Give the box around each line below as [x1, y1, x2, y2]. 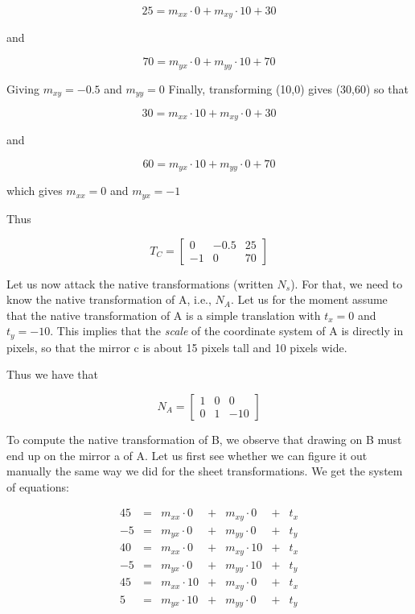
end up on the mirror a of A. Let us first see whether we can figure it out [6, 446, 368, 463]
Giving [6, 80, 39, 97]
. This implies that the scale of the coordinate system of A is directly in [50, 322, 404, 339]
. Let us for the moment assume [230, 291, 388, 308]
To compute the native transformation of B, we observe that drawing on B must [6, 430, 402, 447]
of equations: [6, 478, 69, 495]
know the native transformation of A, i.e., [6, 291, 212, 308]
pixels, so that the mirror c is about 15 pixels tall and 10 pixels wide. [6, 338, 347, 355]
